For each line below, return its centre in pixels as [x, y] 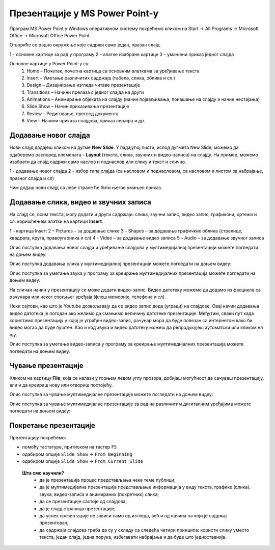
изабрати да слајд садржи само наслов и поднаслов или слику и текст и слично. [98, 162]
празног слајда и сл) [32, 178]
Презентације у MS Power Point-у [84, 13]
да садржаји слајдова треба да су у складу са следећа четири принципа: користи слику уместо [144, 530]
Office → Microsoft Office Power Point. [50, 35]
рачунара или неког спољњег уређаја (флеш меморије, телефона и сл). [88, 297]
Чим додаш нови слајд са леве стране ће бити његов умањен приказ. [86, 188]
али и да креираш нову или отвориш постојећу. [61, 385]
